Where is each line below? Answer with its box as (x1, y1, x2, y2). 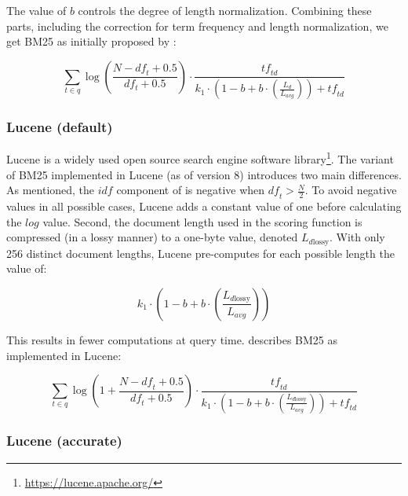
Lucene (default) (6, 117, 113, 137)
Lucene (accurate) (6, 431, 122, 450)
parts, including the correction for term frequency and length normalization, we (6, 17, 388, 34)
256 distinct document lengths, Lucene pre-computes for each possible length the (6, 244, 395, 261)
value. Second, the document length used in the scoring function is (42, 213, 362, 230)
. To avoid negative (304, 182, 397, 198)
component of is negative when (116, 182, 265, 198)
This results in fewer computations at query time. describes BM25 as (6, 331, 338, 347)
